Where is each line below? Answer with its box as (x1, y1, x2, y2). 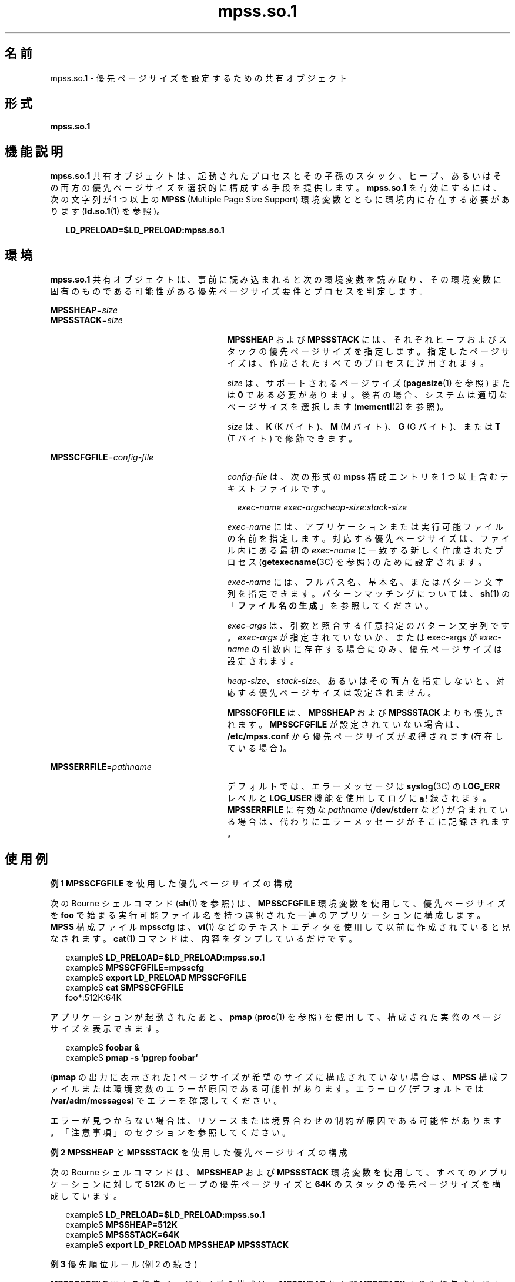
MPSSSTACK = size (50, 315, 123, 326)
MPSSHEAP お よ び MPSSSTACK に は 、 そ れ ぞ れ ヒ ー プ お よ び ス (227, 334, 507, 345)
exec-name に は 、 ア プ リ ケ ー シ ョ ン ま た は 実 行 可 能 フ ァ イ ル (227, 522, 503, 532)
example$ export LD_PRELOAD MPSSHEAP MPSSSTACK (65, 1239, 289, 1250)
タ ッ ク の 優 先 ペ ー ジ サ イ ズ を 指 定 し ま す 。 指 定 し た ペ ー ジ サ (227, 346, 510, 357)
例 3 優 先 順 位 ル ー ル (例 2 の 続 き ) (50, 1258, 198, 1269)
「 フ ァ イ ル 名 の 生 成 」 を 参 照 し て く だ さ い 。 (227, 600, 433, 611)
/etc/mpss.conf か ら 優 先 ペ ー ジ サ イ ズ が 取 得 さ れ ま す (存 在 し (227, 731, 503, 742)
